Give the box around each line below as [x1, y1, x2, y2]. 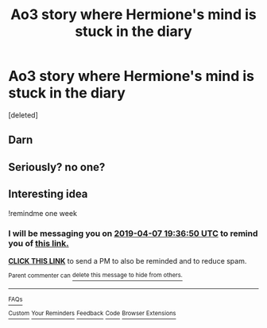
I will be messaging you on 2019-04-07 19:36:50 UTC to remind [8, 228, 258, 239]
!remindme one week [8, 208, 78, 218]
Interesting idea [8, 187, 88, 201]
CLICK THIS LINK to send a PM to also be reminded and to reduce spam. [8, 256, 247, 265]
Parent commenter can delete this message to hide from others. [8, 272, 183, 280]
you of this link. [8, 238, 69, 249]
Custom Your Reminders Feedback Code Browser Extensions [8, 310, 176, 318]
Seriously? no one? [8, 160, 106, 174]
